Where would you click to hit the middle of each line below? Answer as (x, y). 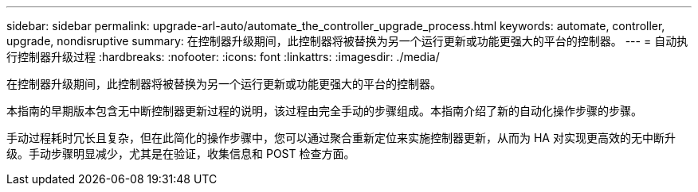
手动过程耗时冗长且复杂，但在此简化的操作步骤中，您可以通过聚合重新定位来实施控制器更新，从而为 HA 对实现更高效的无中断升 (341, 138)
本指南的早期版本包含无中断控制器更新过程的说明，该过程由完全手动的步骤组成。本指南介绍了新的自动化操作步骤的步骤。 (324, 111)
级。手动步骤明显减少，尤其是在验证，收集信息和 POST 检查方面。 (181, 154)
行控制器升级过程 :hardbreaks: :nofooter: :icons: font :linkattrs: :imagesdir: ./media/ (223, 57)
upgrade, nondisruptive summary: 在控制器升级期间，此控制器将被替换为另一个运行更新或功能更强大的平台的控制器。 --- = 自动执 (347, 41)
